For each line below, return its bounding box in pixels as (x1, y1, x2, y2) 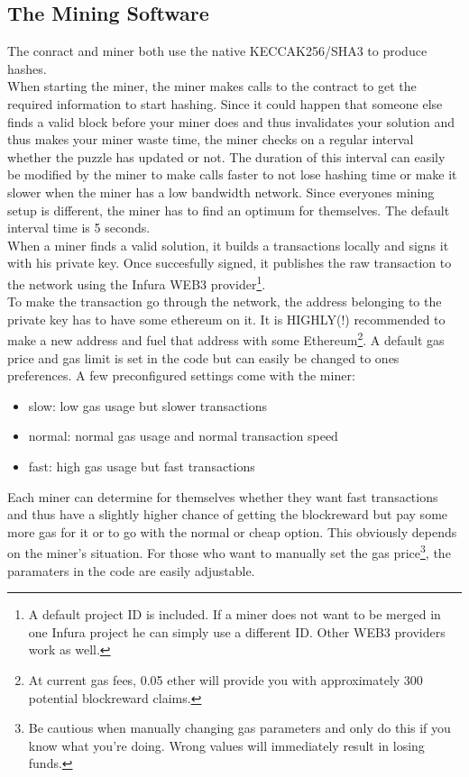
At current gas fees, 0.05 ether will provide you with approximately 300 (28, 670, 423, 689)
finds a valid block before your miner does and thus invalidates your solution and (7, 112, 455, 131)
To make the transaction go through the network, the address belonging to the (7, 292, 442, 311)
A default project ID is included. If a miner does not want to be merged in (28, 605, 441, 624)
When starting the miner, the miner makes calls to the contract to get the (7, 77, 417, 96)
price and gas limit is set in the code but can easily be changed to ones (7, 348, 400, 367)
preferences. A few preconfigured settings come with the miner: (7, 366, 355, 385)
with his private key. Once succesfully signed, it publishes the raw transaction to (7, 253, 452, 272)
